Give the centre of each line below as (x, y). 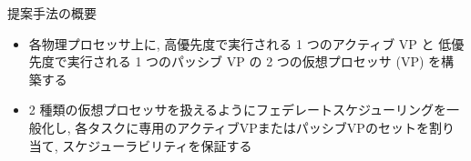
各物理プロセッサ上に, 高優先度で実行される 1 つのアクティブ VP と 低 (240, 43)
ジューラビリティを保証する (170, 145)
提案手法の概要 (52, 13)
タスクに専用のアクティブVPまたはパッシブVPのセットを (258, 127)
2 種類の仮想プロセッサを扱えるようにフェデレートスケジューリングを (238, 110)
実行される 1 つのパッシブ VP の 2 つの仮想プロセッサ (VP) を (254, 61)
